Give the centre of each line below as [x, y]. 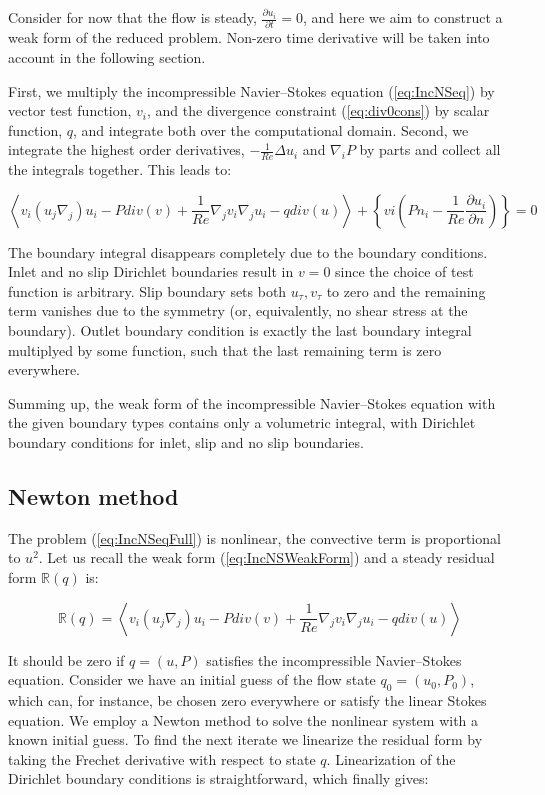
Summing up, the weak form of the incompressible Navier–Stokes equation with [252, 402]
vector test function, [70, 110]
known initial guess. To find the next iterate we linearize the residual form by [245, 739]
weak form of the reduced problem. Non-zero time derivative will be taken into [249, 37]
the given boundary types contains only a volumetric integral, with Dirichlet [242, 422]
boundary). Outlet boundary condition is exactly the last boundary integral [240, 330]
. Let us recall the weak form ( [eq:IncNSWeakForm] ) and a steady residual [266, 557]
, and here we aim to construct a [402, 17]
